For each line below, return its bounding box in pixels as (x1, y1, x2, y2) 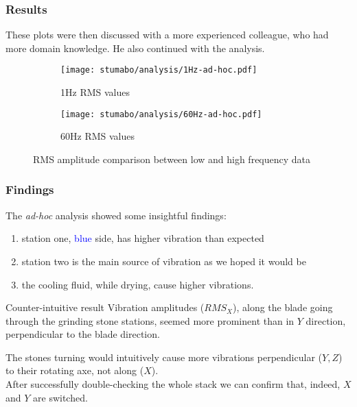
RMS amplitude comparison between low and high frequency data (33, 151, 311, 166)
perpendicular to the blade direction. (5, 327, 160, 341)
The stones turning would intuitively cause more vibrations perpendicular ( (5, 349, 322, 364)
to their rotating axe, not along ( (5, 363, 144, 378)
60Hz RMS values (60, 129, 135, 143)
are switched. (33, 390, 88, 404)
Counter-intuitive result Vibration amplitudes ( (5, 300, 205, 314)
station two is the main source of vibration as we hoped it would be (21, 254, 306, 268)
